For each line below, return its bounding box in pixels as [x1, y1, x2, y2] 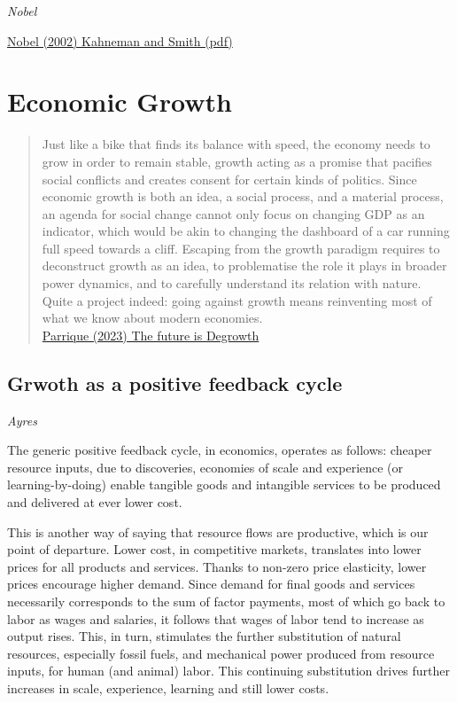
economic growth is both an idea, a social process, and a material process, [42, 187, 444, 206]
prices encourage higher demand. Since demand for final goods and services [7, 574, 415, 593]
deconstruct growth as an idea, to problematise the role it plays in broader [42, 256, 447, 275]
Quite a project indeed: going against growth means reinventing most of [42, 291, 432, 309]
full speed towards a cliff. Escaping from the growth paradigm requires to [42, 238, 440, 257]
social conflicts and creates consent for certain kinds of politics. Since [42, 169, 417, 188]
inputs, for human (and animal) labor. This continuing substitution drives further [7, 661, 451, 680]
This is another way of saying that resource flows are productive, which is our [7, 522, 429, 541]
